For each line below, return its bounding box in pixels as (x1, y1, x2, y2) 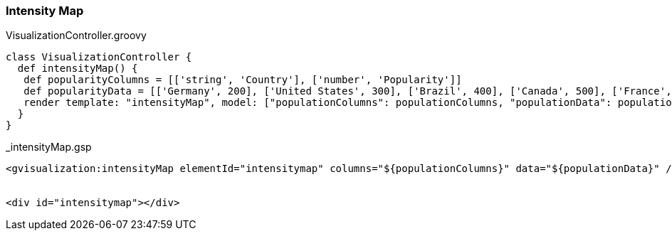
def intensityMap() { (17, 63, 138, 75)
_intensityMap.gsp (6, 141, 92, 154)
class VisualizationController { (6, 51, 192, 63)
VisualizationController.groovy (6, 29, 147, 42)
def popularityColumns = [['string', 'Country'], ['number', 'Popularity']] (23, 74, 462, 86)
